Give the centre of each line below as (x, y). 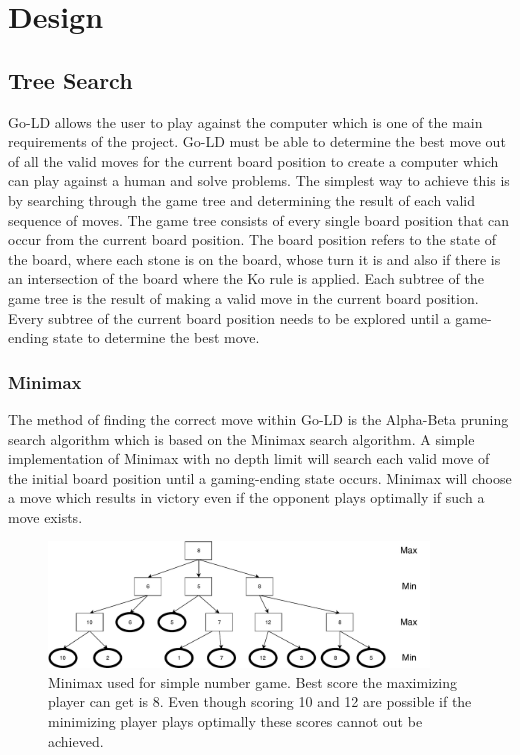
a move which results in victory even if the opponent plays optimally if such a (246, 497)
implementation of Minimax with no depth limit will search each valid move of (249, 458)
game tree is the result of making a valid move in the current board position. (243, 297)
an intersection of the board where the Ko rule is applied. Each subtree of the (246, 278)
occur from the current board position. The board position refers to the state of (252, 239)
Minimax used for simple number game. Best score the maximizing (252, 681)
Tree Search (70, 79)
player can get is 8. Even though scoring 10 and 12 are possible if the (260, 701)
